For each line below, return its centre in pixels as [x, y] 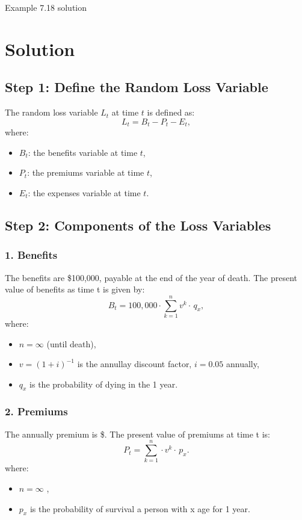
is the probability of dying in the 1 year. [104, 384]
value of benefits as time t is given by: [75, 289]
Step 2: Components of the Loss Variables [138, 225]
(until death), [71, 343]
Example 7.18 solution [46, 7]
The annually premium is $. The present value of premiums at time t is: [137, 434]
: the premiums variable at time [86, 172]
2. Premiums [36, 411]
